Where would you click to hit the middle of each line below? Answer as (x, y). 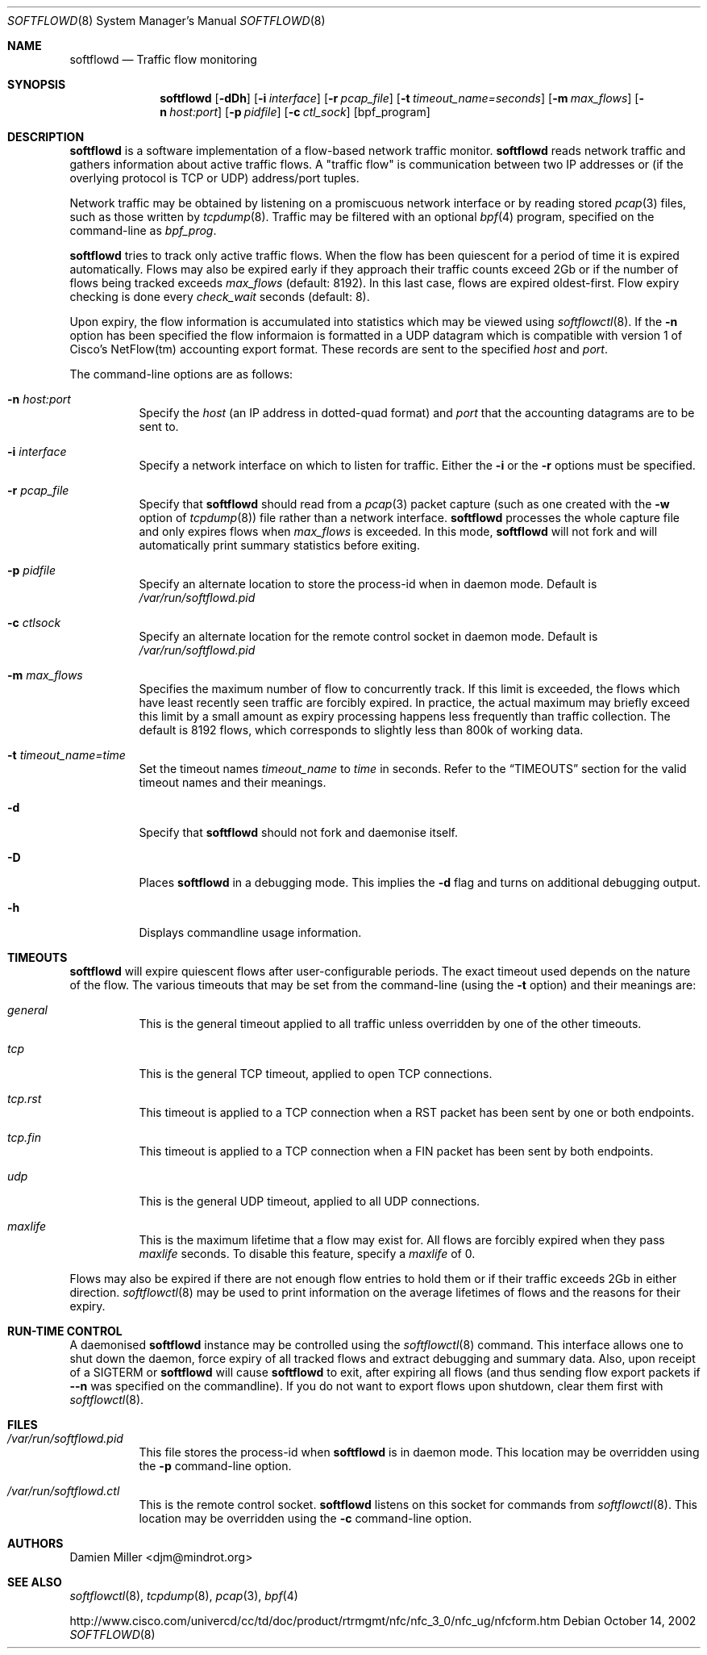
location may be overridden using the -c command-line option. (306, 1518)
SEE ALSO (35, 1582)
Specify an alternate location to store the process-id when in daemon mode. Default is (368, 584)
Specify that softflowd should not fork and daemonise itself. (299, 832)
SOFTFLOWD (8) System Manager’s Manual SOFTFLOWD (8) (166, 21)
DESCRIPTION (46, 137)
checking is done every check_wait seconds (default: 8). (220, 297)
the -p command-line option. (215, 1466)
